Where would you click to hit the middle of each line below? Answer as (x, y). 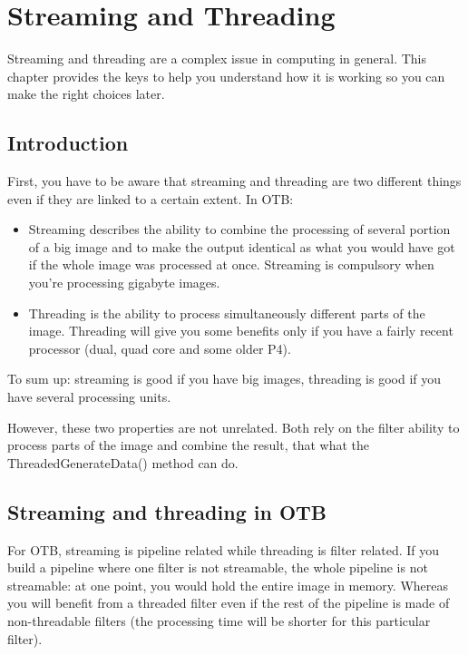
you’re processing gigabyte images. (124, 283)
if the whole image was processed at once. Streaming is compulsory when (231, 264)
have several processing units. (89, 397)
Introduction (68, 143)
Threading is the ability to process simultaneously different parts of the (227, 313)
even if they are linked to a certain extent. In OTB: (151, 198)
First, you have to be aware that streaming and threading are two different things (234, 181)
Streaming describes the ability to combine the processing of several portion (239, 229)
